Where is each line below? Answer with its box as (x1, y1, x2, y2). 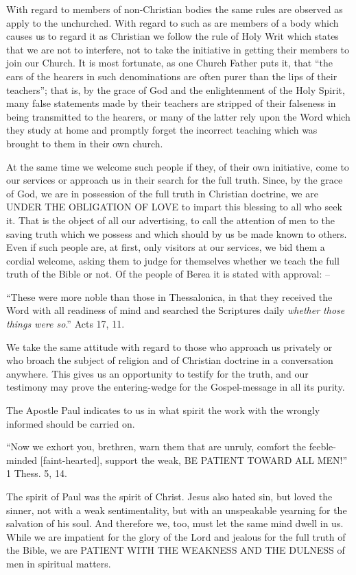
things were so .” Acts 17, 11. (6, 317, 125, 331)
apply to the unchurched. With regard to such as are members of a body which (6, 15, 339, 29)
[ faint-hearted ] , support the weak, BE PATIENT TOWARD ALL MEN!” (40, 452, 348, 467)
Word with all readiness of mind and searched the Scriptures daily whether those (6, 303, 345, 317)
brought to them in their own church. (6, 136, 163, 150)
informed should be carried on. (6, 416, 135, 430)
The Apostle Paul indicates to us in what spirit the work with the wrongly (6, 403, 320, 417)
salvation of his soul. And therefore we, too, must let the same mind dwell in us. (6, 516, 344, 530)
